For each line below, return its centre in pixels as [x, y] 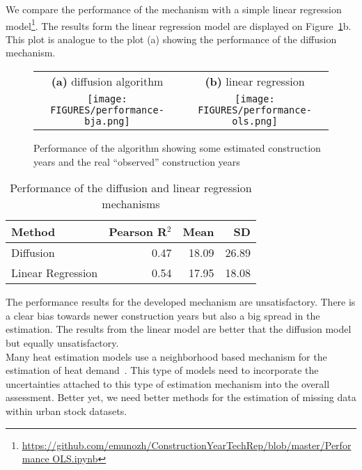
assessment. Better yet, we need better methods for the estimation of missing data [181, 397]
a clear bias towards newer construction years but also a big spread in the [163, 315]
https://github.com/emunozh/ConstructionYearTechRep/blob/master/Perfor [187, 445]
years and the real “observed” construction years [137, 161]
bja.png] [107, 122]
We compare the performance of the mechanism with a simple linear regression [174, 9]
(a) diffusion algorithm [107, 81]
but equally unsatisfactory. [62, 343]
